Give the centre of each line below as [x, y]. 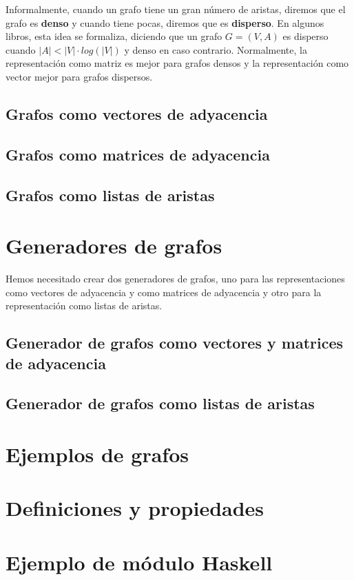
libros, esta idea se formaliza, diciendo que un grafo [114, 36]
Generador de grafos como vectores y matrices [175, 343]
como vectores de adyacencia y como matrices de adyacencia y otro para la [164, 292]
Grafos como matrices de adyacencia [138, 154]
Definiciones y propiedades [135, 508]
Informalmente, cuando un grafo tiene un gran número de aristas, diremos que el [176, 9]
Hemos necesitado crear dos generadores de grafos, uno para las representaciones [175, 279]
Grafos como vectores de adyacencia [137, 113]
